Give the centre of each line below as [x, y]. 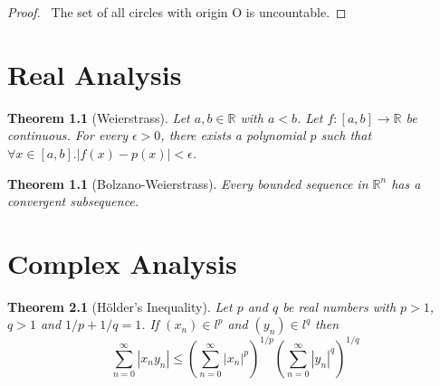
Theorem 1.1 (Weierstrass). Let [99, 117]
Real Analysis [95, 74]
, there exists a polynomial [233, 135]
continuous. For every [67, 135]
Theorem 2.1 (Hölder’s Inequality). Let [120, 306]
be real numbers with [340, 306]
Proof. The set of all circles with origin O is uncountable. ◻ [177, 12]
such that [346, 135]
